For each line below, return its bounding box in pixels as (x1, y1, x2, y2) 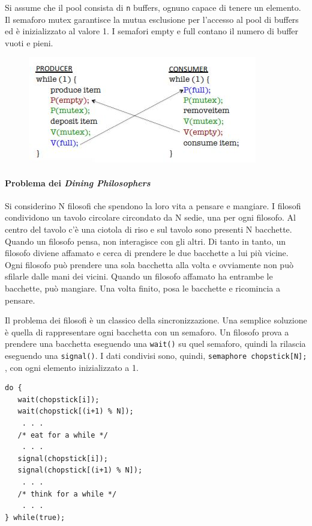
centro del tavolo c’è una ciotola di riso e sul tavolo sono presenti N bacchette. (5, 223, 292, 236)
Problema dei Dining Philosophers (5, 176, 151, 189)
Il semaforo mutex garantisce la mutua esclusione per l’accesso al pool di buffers (5, 13, 299, 25)
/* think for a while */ (17, 489, 117, 498)
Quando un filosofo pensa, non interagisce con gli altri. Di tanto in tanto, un (5, 234, 286, 247)
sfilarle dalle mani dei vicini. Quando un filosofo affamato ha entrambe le (5, 270, 273, 283)
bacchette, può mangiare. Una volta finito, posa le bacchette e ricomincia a (5, 281, 281, 294)
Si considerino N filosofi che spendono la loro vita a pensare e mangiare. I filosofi (5, 199, 301, 212)
